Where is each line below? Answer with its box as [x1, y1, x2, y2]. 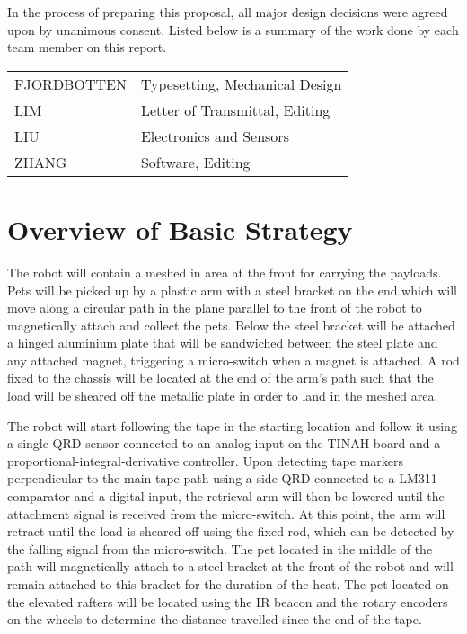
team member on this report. [7, 38, 167, 57]
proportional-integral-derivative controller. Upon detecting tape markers [7, 451, 404, 470]
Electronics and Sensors [140, 125, 289, 146]
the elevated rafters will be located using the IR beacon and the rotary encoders [7, 592, 448, 611]
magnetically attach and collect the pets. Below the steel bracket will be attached [7, 315, 455, 334]
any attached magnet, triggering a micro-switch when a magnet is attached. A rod [7, 350, 460, 369]
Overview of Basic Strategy [7, 210, 353, 247]
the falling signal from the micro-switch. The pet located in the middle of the [7, 539, 433, 558]
